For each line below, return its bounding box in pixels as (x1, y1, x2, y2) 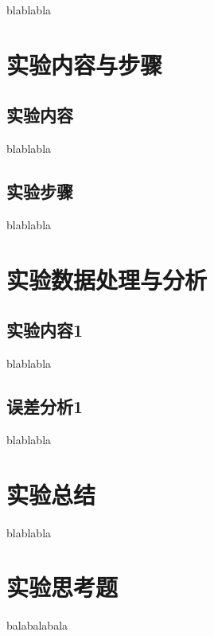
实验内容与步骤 (6, 48, 163, 80)
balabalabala (6, 617, 68, 634)
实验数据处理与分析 (6, 263, 208, 295)
